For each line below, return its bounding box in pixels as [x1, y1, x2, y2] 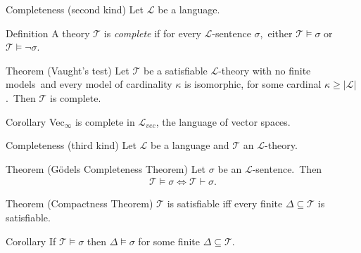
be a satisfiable [143, 63, 208, 77]
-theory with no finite [218, 63, 311, 77]
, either [260, 25, 293, 40]
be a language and [151, 138, 229, 153]
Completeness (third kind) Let [6, 138, 137, 153]
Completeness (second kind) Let [6, 2, 144, 16]
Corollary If [6, 233, 56, 248]
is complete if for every [103, 25, 201, 40]
